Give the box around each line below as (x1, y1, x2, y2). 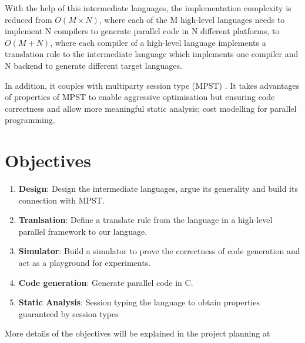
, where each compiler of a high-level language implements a (50, 36, 266, 48)
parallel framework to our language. (18, 225, 148, 237)
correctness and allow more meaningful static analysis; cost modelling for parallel (5, 102, 297, 114)
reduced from (5, 13, 52, 25)
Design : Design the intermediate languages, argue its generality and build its (18, 182, 298, 195)
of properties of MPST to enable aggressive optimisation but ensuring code (5, 91, 275, 103)
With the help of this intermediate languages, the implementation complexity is (5, 2, 291, 14)
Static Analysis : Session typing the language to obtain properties (18, 296, 260, 308)
